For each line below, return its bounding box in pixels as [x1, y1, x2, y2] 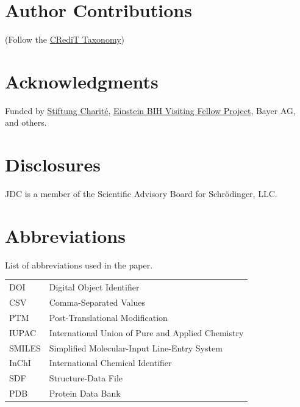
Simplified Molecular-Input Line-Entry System [49, 341, 223, 354]
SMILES [9, 341, 41, 354]
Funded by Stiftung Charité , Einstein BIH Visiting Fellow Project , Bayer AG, [5, 104, 296, 117]
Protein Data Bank [49, 387, 121, 400]
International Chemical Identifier [49, 356, 172, 369]
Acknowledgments [5, 68, 159, 93]
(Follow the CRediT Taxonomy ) [5, 33, 125, 46]
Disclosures [5, 152, 101, 177]
